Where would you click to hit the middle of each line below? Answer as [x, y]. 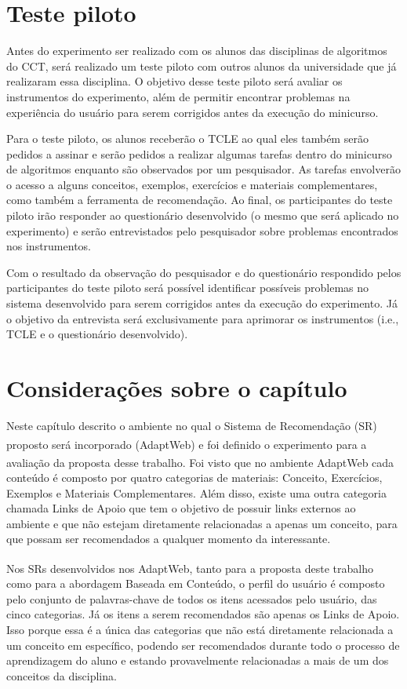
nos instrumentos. [49, 246]
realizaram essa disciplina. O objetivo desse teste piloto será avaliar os [174, 81]
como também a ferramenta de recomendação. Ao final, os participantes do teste [200, 200]
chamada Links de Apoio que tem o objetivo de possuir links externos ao [181, 508]
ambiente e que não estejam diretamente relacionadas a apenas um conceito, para [202, 523]
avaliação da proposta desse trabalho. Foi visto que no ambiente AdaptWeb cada [200, 462]
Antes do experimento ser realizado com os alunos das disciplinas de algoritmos [197, 51]
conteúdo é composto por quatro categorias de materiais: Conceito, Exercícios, [194, 478]
